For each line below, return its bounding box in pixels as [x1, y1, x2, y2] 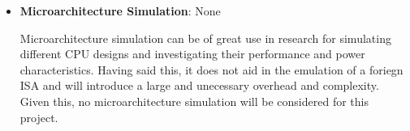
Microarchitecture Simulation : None [19, 2, 221, 19]
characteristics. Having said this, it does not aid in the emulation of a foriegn [19, 61, 404, 78]
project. [19, 108, 58, 125]
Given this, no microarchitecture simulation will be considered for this [19, 92, 369, 109]
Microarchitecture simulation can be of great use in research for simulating [19, 29, 391, 46]
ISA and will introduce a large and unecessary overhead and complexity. [19, 77, 379, 94]
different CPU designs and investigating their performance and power [19, 45, 365, 62]
